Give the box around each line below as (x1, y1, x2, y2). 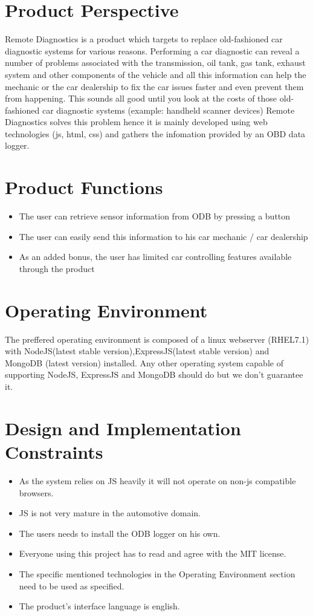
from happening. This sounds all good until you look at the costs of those (5, 92, 277, 105)
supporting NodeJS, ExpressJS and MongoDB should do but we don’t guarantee (5, 368, 303, 381)
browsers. (19, 486, 54, 499)
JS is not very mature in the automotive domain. (19, 507, 201, 519)
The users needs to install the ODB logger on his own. (19, 527, 221, 539)
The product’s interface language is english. (19, 600, 180, 612)
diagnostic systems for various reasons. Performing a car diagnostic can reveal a (5, 44, 300, 57)
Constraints (5, 439, 103, 464)
